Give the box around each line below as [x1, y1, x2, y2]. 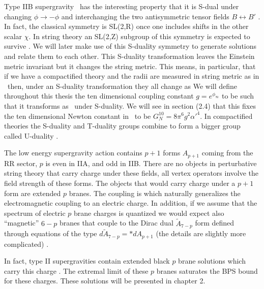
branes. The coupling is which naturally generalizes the [69, 187, 241, 198]
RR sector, [4, 157, 38, 168]
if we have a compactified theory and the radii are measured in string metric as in [4, 71, 259, 81]
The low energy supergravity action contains [4, 147, 142, 158]
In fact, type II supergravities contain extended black [4, 255, 170, 266]
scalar [4, 30, 22, 41]
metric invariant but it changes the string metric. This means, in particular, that [4, 60, 256, 71]
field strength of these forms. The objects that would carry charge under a [4, 177, 236, 188]
